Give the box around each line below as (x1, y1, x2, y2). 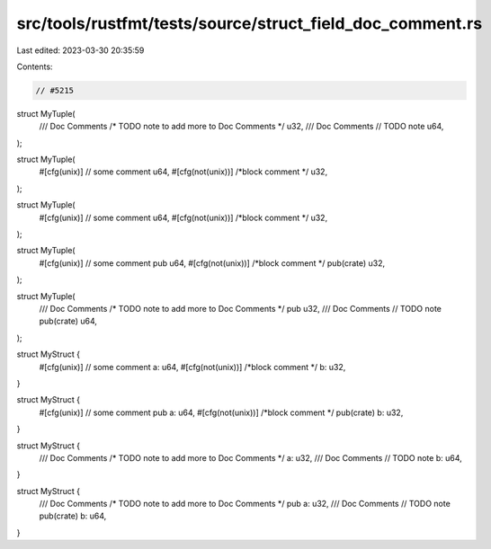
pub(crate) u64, (39, 315, 98, 327)
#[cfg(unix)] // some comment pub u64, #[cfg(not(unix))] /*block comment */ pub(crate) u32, (39, 257, 386, 269)
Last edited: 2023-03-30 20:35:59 (16, 45, 145, 56)
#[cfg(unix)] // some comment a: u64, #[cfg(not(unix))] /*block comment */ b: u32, (39, 361, 346, 372)
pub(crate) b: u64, (39, 510, 107, 521)
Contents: (16, 61, 53, 72)
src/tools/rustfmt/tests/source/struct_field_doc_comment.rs (16, 13, 483, 33)
